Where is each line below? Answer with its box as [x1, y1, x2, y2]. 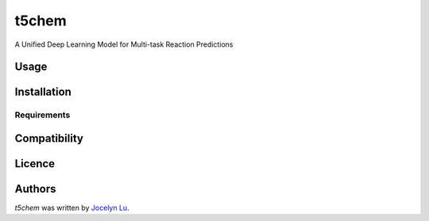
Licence [14, 157, 56, 170]
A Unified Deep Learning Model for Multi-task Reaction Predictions [14, 40, 234, 49]
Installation [14, 86, 71, 99]
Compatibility [14, 131, 83, 145]
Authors [14, 182, 56, 196]
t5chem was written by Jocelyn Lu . [14, 203, 130, 213]
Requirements [14, 109, 71, 120]
